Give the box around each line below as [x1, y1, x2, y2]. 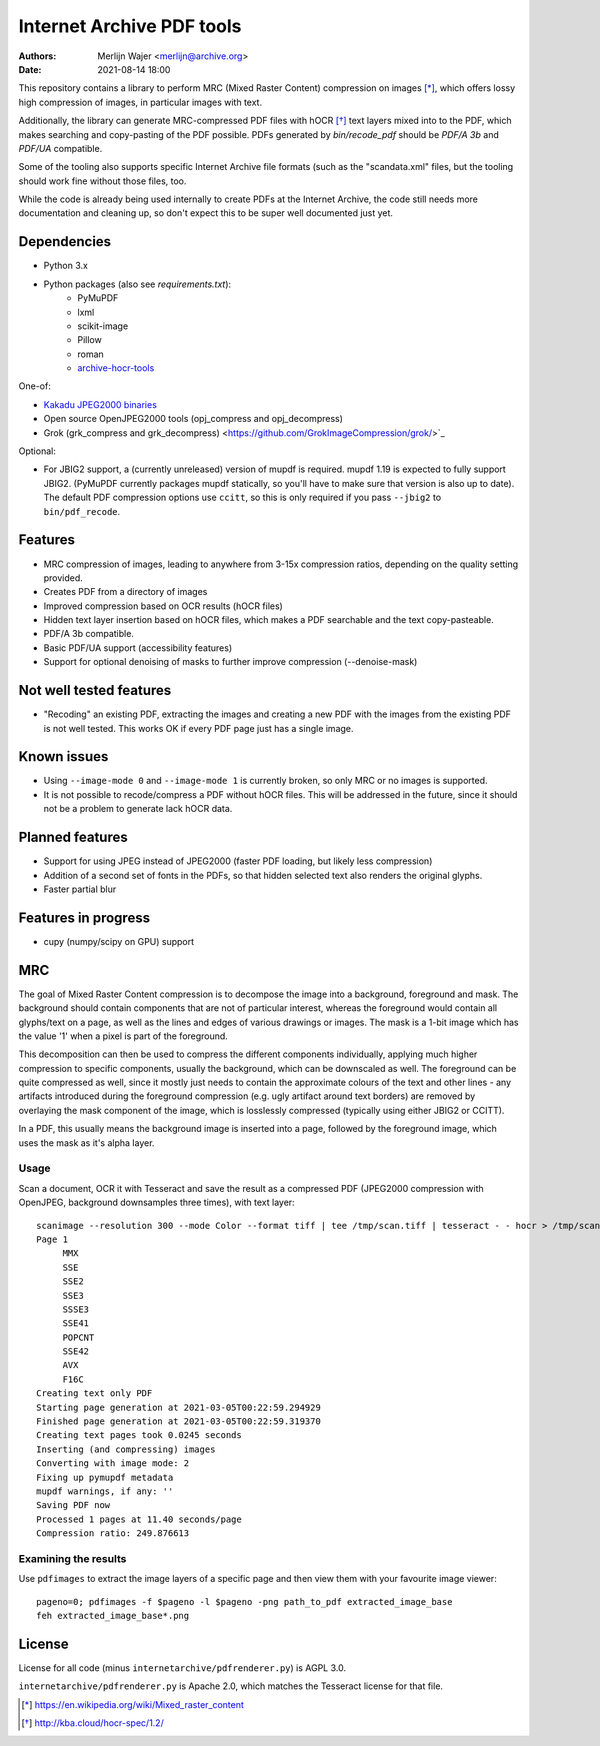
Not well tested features [18, 682, 172, 699]
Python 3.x [43, 260, 89, 272]
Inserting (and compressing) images [36, 1443, 216, 1455]
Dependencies [18, 233, 112, 250]
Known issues [18, 748, 109, 765]
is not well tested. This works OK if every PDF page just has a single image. [43, 722, 354, 734]
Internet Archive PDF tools [18, 15, 242, 37]
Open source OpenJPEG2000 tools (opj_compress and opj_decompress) [43, 413, 344, 425]
